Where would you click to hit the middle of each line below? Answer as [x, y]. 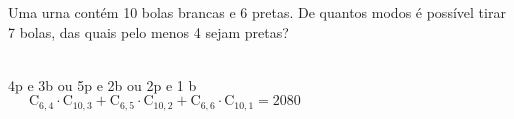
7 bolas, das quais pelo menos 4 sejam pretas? [148, 31]
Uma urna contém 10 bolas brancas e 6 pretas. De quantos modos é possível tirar [257, 12]
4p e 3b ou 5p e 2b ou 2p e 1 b [102, 84]
